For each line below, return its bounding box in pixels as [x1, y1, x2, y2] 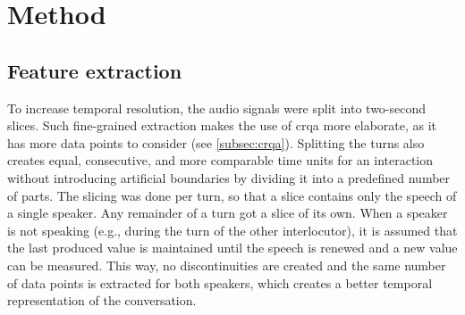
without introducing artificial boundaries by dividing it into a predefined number [7, 168, 451, 187]
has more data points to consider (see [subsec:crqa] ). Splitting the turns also [7, 133, 425, 152]
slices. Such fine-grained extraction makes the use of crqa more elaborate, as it [7, 116, 437, 135]
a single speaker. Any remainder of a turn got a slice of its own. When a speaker [7, 203, 448, 222]
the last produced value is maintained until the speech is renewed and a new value [7, 238, 458, 257]
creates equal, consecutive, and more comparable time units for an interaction [7, 151, 434, 170]
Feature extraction [7, 56, 182, 84]
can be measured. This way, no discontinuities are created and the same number [7, 255, 446, 274]
